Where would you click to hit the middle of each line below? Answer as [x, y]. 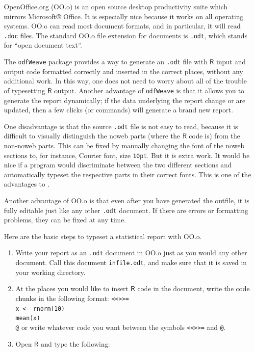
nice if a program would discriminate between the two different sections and [118, 165]
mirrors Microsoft [30, 16]
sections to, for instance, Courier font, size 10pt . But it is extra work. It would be [127, 155]
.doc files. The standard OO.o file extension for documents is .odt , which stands [126, 35]
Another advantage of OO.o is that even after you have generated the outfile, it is [127, 200]
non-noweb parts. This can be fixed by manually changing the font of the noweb [124, 145]
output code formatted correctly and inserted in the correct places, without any [124, 71]
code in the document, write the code [193, 288]
